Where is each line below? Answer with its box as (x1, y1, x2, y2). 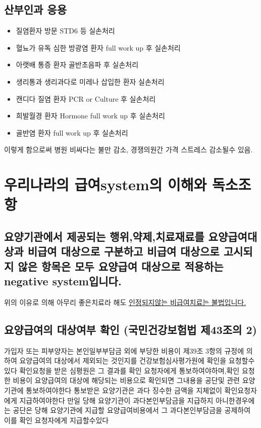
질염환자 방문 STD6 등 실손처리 (16, 25, 115, 36)
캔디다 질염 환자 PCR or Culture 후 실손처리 (16, 93, 156, 104)
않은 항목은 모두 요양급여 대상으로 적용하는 (18, 258, 224, 274)
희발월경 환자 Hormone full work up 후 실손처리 (16, 110, 165, 121)
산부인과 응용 (4, 2, 67, 17)
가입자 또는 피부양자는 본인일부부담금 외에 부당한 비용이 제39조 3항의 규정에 (4, 345, 244, 356)
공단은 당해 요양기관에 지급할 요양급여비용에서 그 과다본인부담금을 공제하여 (13, 405, 251, 415)
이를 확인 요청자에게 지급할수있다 (4, 414, 109, 425)
